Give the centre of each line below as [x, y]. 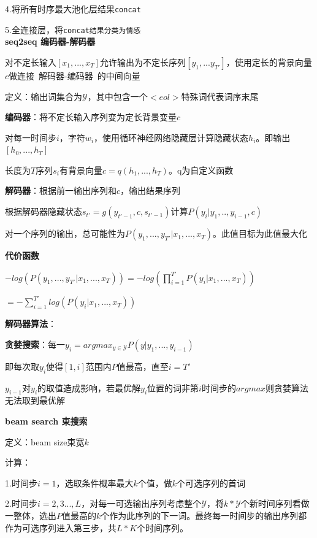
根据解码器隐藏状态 [44, 211]
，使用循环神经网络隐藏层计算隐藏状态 [171, 137]
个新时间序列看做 [275, 503]
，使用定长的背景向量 [269, 62]
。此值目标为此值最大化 [260, 233]
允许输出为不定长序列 [143, 62]
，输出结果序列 [151, 190]
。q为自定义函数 [201, 170]
